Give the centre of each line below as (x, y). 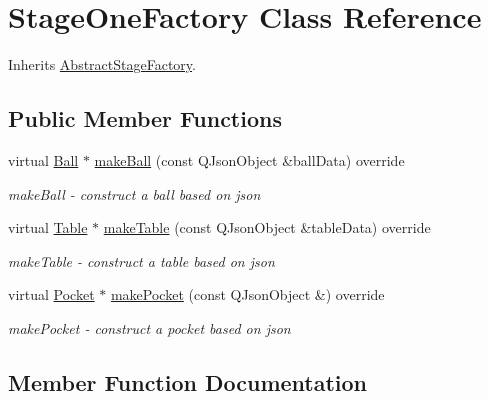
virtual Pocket (51, 294)
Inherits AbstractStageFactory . (102, 64)
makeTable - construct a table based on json (141, 260)
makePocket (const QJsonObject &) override (247, 294)
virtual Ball (43, 159)
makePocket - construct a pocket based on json (149, 327)
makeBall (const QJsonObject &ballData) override (249, 159)
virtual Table (48, 227)
